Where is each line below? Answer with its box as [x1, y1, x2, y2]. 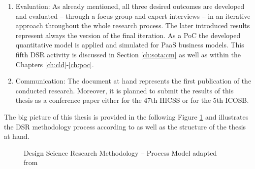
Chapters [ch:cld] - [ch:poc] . [15, 59, 94, 69]
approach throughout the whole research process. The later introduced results [15, 20, 250, 31]
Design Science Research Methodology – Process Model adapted [24, 147, 217, 158]
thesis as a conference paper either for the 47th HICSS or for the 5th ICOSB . [15, 95, 249, 105]
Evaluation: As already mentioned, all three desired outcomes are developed [15, 1, 245, 11]
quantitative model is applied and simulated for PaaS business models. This [15, 40, 244, 50]
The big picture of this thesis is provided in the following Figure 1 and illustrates [4, 111, 249, 122]
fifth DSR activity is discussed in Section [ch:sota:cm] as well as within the [15, 49, 241, 59]
